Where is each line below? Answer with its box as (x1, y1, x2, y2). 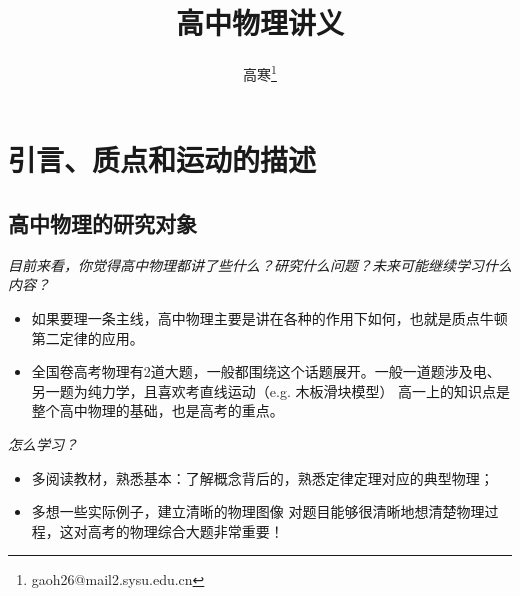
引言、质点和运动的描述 (8, 139, 317, 180)
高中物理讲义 (175, 2, 344, 43)
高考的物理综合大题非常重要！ (87, 520, 284, 541)
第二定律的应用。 (31, 327, 144, 348)
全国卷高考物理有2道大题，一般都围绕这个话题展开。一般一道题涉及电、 (31, 361, 501, 382)
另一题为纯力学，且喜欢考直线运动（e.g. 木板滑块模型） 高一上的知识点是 (31, 380, 511, 401)
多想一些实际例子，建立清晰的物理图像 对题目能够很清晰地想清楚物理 (31, 501, 485, 522)
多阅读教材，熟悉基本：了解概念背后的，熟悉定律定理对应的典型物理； (31, 467, 494, 488)
